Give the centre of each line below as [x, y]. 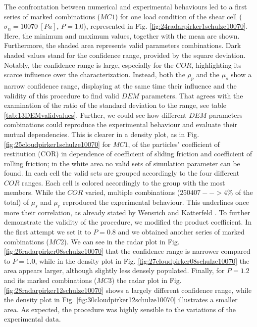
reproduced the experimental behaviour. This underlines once [156, 202]
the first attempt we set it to [48, 232]
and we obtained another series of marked [181, 232]
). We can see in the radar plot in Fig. [122, 241]
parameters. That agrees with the [192, 95]
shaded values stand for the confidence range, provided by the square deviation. [125, 55]
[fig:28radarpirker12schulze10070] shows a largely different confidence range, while [128, 290]
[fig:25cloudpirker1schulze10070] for [57, 144]
